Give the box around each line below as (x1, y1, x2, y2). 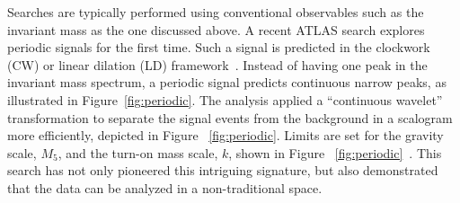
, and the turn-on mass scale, (57, 143, 218, 162)
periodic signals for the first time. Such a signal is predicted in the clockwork (7, 38, 430, 57)
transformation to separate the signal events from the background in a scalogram (7, 108, 453, 127)
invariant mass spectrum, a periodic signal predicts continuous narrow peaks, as (7, 73, 447, 92)
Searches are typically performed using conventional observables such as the (7, 3, 424, 21)
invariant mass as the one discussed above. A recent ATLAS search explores (7, 20, 425, 39)
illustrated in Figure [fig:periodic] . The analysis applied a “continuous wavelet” (7, 90, 443, 109)
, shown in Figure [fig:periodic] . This (228, 143, 442, 162)
